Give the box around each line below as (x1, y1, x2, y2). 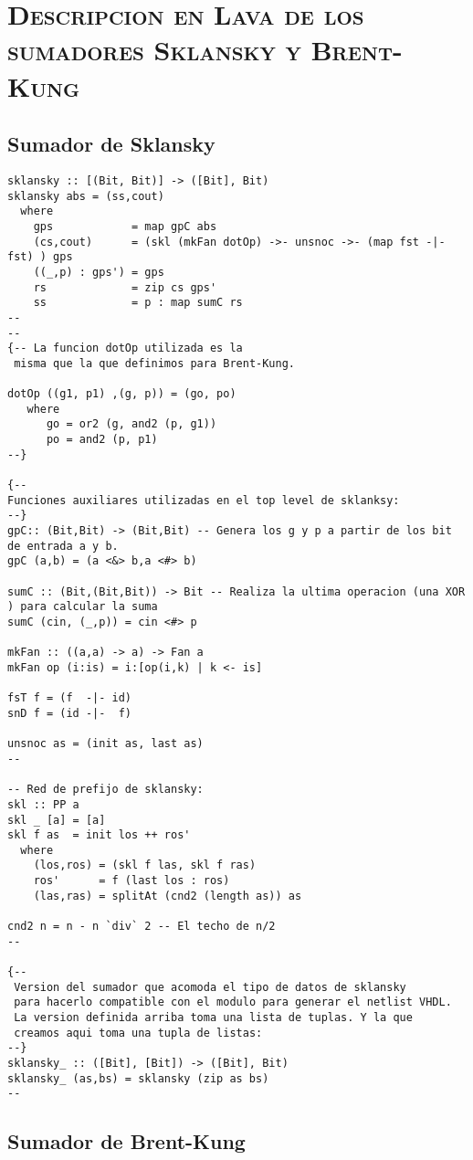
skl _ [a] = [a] (7, 813, 106, 827)
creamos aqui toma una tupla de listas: (14, 1026, 263, 1039)
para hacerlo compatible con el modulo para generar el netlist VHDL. (14, 996, 452, 1009)
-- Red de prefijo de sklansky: (7, 783, 204, 796)
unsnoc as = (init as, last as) (7, 737, 204, 751)
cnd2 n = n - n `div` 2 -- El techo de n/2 (7, 920, 276, 933)
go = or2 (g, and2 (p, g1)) (46, 417, 217, 431)
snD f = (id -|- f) (7, 706, 132, 720)
